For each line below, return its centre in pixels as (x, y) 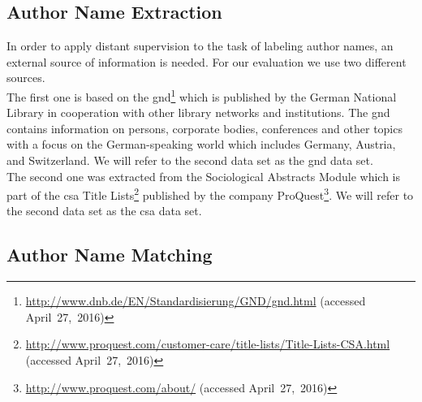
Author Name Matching (110, 255)
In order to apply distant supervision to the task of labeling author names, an (200, 46)
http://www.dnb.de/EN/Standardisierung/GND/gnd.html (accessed (196, 301)
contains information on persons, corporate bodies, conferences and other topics (205, 128)
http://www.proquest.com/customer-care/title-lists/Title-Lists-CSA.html (208, 344)
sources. (26, 78)
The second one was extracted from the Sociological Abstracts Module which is (204, 176)
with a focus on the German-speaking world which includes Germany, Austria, (201, 144)
